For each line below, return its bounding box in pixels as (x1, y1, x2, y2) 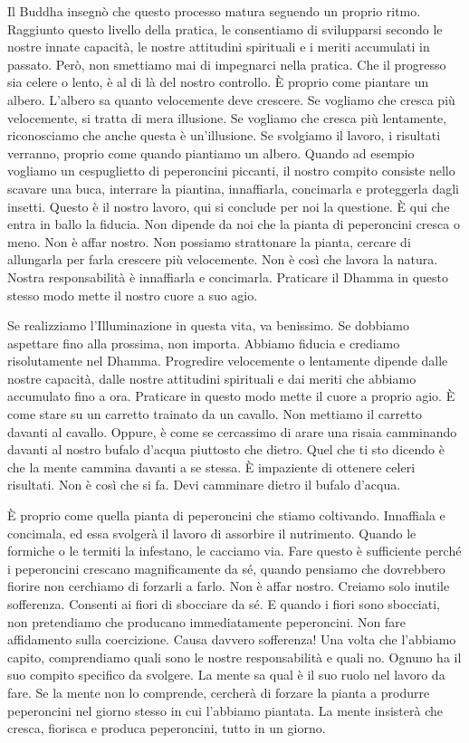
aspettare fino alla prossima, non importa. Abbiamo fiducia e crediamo (7, 333, 400, 352)
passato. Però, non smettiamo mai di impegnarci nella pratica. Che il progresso (7, 54, 446, 73)
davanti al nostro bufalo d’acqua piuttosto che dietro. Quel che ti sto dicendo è (7, 440, 445, 459)
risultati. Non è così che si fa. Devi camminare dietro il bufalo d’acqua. (7, 475, 401, 494)
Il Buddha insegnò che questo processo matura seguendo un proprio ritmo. (7, 2, 421, 20)
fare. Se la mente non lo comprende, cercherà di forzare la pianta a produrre (7, 682, 430, 701)
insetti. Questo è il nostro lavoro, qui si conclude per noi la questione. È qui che (7, 196, 450, 215)
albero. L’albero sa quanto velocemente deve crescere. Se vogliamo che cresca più (7, 90, 455, 109)
